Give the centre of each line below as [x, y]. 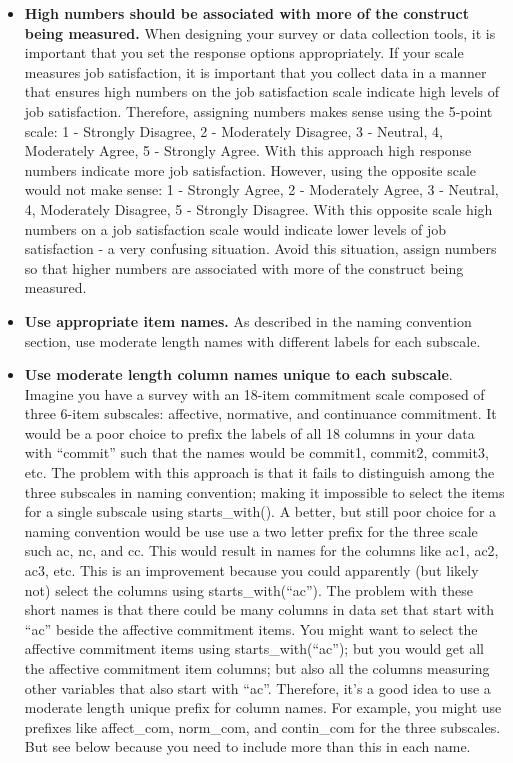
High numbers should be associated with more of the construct [246, 13]
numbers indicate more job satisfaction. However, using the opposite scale [250, 169]
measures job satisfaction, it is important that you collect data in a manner [255, 71]
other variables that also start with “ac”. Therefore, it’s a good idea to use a [257, 687]
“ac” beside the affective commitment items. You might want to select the [251, 628]
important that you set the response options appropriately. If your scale [244, 52]
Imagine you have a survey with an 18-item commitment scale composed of [254, 393]
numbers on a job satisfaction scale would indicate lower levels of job [235, 228]
